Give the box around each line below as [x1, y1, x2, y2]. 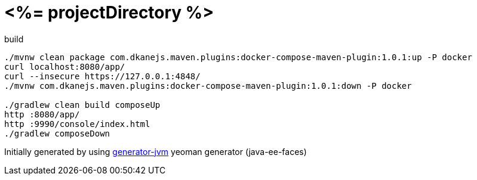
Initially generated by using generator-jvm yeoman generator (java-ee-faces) [4, 146, 307, 157]
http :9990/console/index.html [4, 119, 150, 129]
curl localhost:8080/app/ [4, 61, 125, 72]
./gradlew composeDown [4, 128, 110, 138]
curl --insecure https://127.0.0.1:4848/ [4, 71, 201, 81]
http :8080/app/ [4, 109, 80, 119]
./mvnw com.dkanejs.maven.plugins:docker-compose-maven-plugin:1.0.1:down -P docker [4, 80, 412, 91]
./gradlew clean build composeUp [4, 100, 161, 110]
